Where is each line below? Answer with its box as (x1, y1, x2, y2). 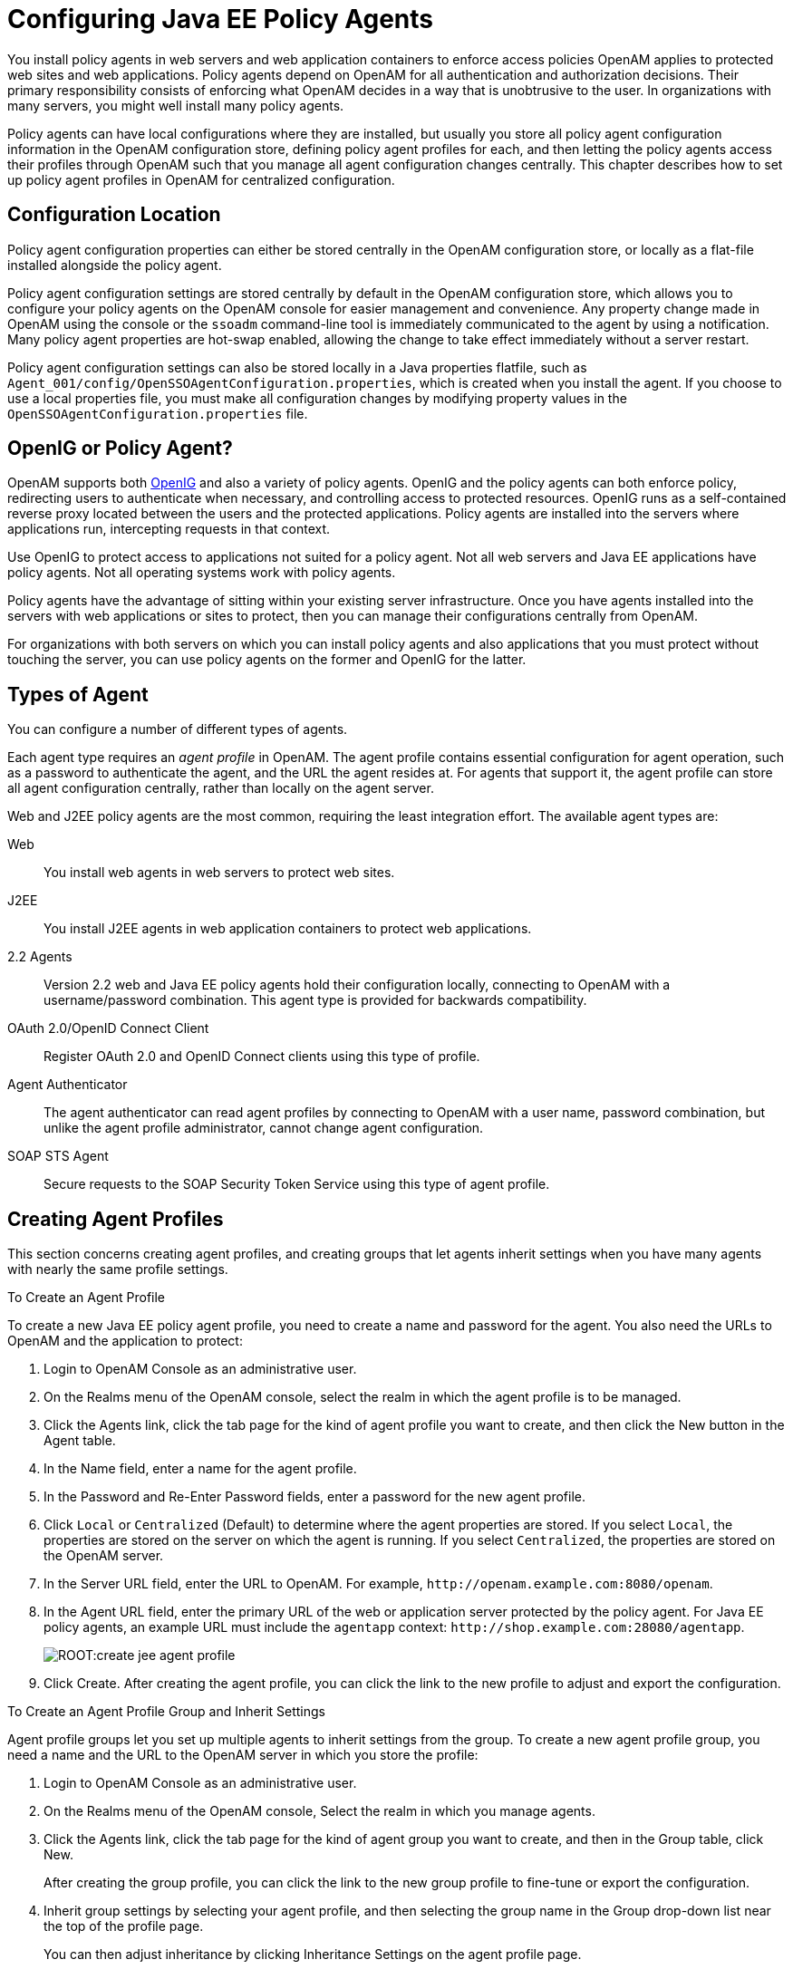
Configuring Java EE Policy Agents (7, 4, 433, 34)
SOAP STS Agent (7, 1148, 109, 1164)
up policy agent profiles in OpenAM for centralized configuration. (7, 171, 395, 188)
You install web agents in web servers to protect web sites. (44, 864, 395, 881)
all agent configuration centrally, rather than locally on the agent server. (7, 780, 434, 796)
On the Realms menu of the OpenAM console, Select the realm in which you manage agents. (44, 1803, 595, 1819)
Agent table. (44, 1433, 116, 1449)
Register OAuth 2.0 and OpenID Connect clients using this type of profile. (44, 1048, 480, 1065)
